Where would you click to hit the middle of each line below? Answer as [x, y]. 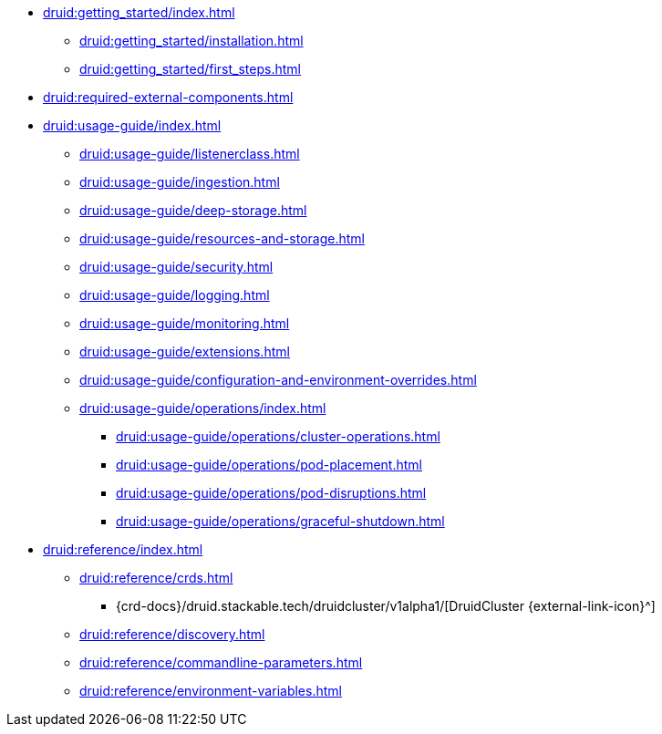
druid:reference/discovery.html [172, 634]
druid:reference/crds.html [156, 578]
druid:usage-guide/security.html [176, 267]
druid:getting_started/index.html [139, 12]
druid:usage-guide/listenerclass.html [190, 154]
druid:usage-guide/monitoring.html [185, 323]
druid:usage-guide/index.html [132, 125]
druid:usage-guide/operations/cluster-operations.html [278, 436]
